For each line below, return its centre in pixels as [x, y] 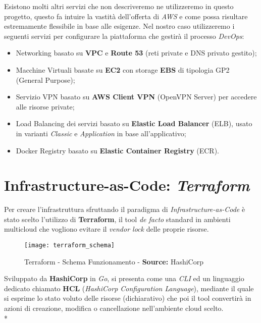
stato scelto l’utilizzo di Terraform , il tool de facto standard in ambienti [117, 219]
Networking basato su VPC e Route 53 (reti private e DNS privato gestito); [136, 53]
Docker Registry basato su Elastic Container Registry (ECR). [118, 150]
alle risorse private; [45, 106]
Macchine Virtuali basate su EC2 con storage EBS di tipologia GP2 [123, 69]
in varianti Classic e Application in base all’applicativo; [101, 133]
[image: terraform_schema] [69, 246]
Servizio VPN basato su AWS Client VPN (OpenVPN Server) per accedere [136, 97]
